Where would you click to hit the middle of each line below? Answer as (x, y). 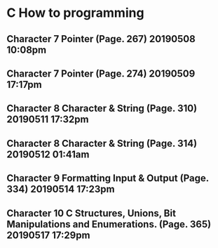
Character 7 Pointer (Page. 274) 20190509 (101, 73)
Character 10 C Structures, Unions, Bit (91, 213)
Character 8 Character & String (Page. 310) (102, 109)
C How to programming (75, 13)
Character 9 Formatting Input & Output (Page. (108, 178)
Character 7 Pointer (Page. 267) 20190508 (101, 39)
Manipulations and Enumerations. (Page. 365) (109, 224)
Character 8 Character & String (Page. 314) (102, 143)
